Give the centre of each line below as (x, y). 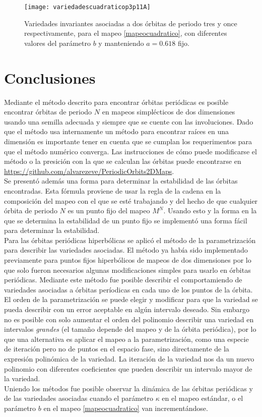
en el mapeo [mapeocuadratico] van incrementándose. (126, 408)
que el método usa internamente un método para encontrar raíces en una (116, 131)
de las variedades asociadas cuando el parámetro (79, 398)
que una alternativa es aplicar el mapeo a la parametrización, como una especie (126, 339)
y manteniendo (121, 43)
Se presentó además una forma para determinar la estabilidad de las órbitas (121, 181)
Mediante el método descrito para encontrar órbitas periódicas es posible (116, 102)
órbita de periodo (31, 211)
